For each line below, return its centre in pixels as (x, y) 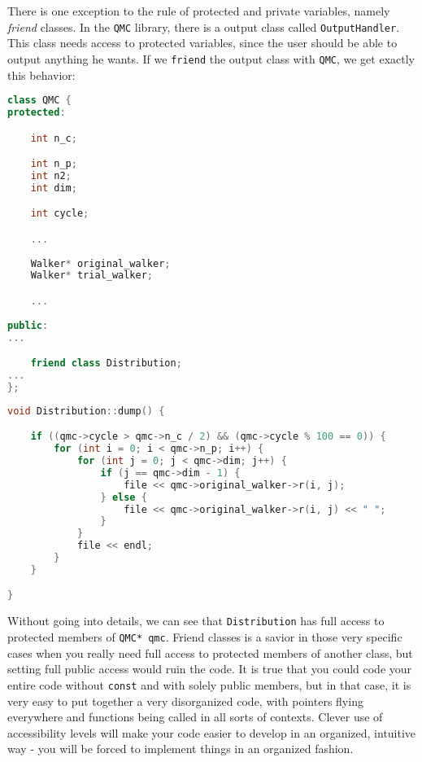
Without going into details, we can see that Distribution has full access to (196, 621)
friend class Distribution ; (106, 363)
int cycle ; (60, 214)
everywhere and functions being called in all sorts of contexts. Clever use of (195, 717)
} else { (124, 497)
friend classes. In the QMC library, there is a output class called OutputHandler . (204, 26)
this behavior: (41, 74)
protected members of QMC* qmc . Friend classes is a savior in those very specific (205, 637)
